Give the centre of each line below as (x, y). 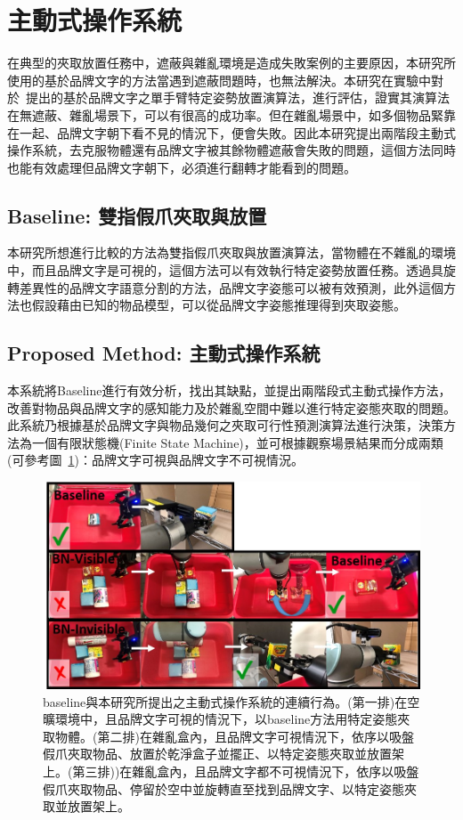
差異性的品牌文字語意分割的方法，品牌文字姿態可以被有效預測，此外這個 (231, 287)
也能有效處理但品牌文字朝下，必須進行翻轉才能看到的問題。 (182, 167)
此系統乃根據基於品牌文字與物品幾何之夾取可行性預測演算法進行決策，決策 (225, 425)
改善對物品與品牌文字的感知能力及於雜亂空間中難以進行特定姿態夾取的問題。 (231, 407)
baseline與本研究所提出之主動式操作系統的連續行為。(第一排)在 (225, 701)
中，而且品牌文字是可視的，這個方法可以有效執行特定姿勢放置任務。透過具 (225, 270)
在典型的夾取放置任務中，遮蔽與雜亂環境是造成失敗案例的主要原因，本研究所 (231, 63)
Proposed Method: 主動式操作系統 (164, 353)
